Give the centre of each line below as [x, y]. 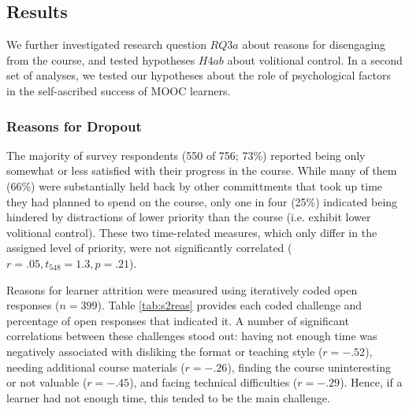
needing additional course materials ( [96, 367]
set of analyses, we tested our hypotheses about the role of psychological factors [199, 75]
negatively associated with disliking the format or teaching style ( [165, 351]
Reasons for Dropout [74, 126]
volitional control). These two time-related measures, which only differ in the [192, 232]
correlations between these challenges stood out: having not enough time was [192, 336]
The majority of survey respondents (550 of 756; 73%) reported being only [186, 155]
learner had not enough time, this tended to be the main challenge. [168, 397]
